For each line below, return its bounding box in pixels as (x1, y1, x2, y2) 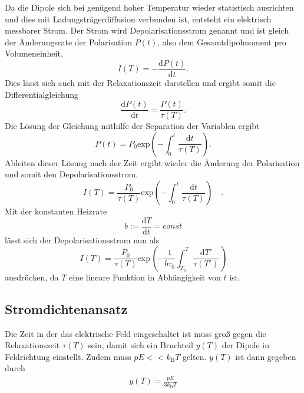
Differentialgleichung (5, 88, 79, 100)
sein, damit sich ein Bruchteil (88, 339, 193, 351)
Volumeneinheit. (5, 47, 63, 60)
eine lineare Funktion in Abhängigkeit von (69, 270, 221, 283)
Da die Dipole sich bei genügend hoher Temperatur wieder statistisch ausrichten (5, 1, 294, 13)
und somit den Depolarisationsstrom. (5, 168, 138, 180)
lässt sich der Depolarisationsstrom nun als (5, 233, 160, 246)
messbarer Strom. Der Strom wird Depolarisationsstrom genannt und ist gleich (5, 24, 289, 37)
